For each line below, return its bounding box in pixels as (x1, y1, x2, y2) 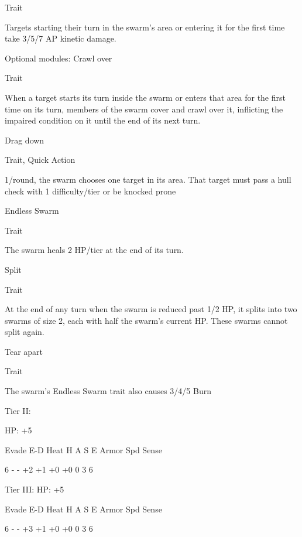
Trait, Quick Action (5, 153, 75, 166)
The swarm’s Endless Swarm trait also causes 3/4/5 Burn (5, 385, 211, 397)
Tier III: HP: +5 (5, 483, 64, 495)
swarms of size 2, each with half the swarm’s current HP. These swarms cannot (5, 314, 288, 326)
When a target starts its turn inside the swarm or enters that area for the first (5, 91, 286, 103)
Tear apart (5, 345, 43, 357)
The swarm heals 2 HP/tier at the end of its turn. (5, 244, 184, 256)
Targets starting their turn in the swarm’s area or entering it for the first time (5, 20, 285, 33)
